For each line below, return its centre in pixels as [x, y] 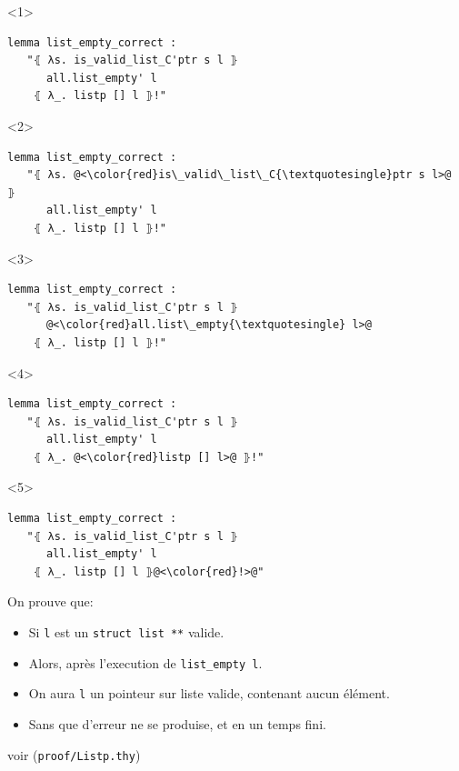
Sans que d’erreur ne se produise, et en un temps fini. [177, 724]
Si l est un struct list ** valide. [126, 632]
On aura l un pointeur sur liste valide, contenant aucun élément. [209, 693]
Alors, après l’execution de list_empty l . [145, 662]
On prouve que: [50, 601]
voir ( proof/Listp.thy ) [74, 754]
